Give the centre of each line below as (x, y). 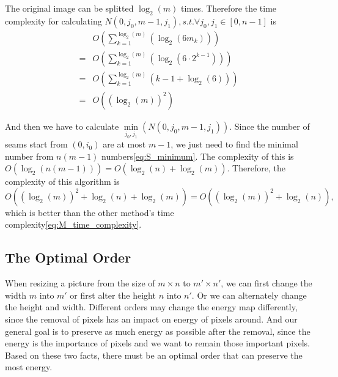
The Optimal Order (68, 257)
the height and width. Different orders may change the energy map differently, (151, 307)
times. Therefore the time (229, 8)
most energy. (29, 367)
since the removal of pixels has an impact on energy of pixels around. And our (151, 319)
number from (29, 156)
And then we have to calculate (62, 126)
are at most (124, 144)
